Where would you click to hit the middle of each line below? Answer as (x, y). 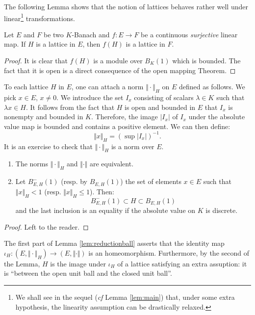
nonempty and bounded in (44, 117)
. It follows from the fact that (70, 107)
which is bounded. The (206, 61)
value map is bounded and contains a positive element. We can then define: (117, 126)
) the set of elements (151, 181)
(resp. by (74, 181)
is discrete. (222, 210)
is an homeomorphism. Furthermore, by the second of (169, 252)
